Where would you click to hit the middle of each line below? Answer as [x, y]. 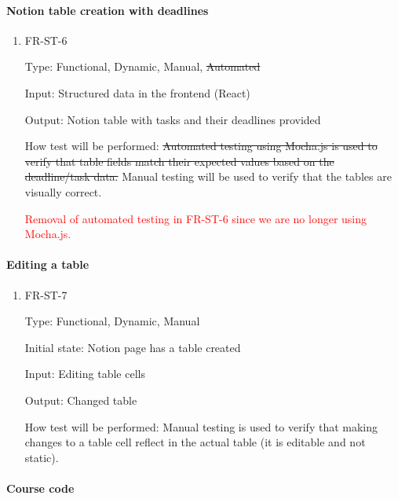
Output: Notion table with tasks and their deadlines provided [173, 119]
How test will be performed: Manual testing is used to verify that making [201, 426]
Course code [40, 488]
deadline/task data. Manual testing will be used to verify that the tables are [208, 176]
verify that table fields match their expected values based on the [179, 161]
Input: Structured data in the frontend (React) [137, 92]
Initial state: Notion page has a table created [133, 347]
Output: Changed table [81, 400]
